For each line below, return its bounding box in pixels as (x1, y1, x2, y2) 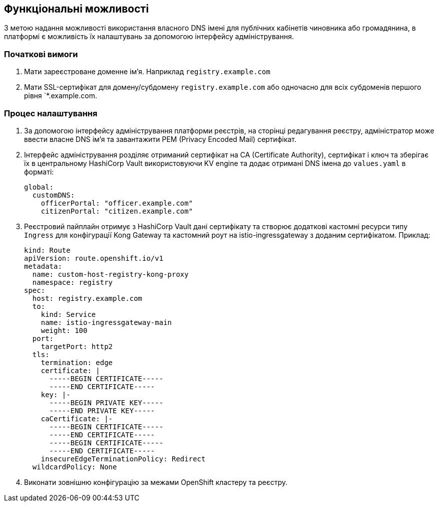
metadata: (24, 262, 62, 270)
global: (24, 183, 54, 191)
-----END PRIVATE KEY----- (49, 406, 155, 415)
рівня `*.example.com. (24, 91, 97, 100)
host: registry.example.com (32, 294, 143, 302)
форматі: (24, 167, 54, 176)
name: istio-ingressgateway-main (41, 318, 172, 326)
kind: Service (41, 310, 96, 318)
